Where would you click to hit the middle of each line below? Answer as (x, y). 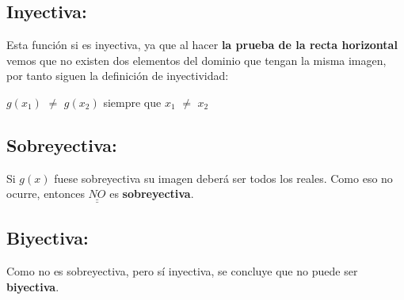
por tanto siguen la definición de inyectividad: (118, 76)
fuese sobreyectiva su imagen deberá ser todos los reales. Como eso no (223, 178)
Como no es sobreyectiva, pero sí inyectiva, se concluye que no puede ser (182, 271)
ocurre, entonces (46, 194)
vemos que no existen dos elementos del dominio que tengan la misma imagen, (196, 60)
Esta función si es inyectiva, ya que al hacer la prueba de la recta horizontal (202, 45)
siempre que (132, 102)
